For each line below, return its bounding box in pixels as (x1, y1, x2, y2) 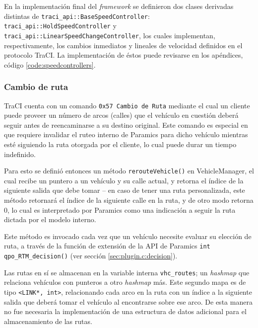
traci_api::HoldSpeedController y (4, 20, 117, 31)
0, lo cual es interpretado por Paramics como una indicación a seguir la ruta (4, 204, 236, 215)
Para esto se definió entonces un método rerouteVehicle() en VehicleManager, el (4, 165, 254, 176)
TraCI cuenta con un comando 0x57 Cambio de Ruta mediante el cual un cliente (4, 100, 250, 110)
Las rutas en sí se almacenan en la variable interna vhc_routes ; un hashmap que (4, 267, 250, 277)
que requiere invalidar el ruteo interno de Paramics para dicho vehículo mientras (4, 129, 248, 140)
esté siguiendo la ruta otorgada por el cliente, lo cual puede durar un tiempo (4, 139, 237, 149)
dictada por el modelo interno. (4, 214, 96, 225)
